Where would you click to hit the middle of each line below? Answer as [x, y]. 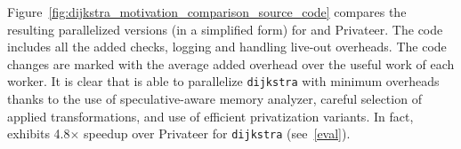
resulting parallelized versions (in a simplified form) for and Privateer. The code [225, 29]
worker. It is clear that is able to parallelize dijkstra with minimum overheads [223, 81]
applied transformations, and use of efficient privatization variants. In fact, [210, 116]
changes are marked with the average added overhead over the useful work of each [231, 63]
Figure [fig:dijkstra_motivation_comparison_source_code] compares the [207, 12]
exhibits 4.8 [39, 133]
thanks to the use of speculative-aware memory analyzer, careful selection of [214, 99]
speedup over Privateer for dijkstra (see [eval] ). [217, 133]
